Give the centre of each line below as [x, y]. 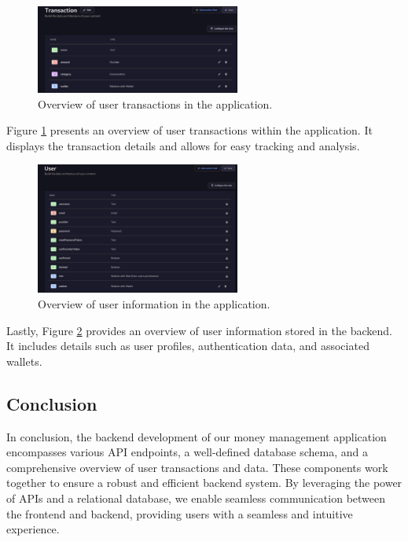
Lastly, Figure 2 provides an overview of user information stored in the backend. [199, 330]
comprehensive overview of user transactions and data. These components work [197, 467]
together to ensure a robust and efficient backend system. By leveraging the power [204, 483]
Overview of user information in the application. [154, 303]
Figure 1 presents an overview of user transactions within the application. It [189, 130]
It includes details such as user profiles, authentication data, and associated [188, 346]
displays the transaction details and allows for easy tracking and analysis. [183, 145]
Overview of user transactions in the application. [155, 103]
